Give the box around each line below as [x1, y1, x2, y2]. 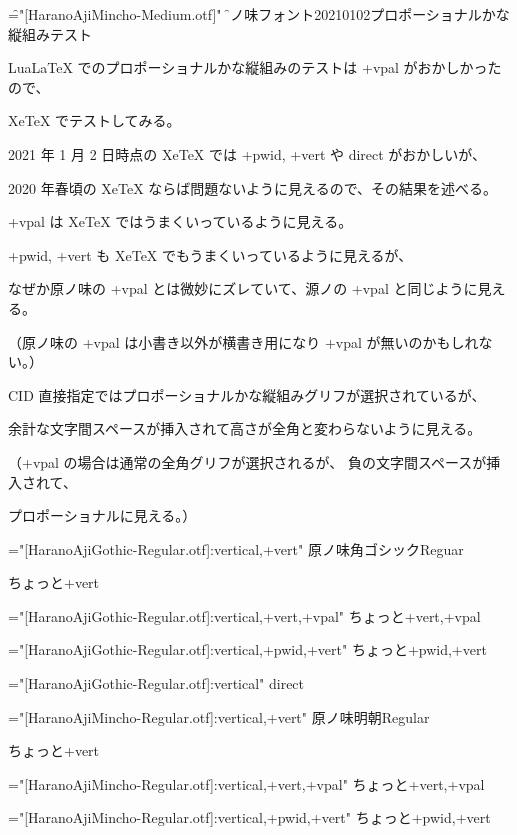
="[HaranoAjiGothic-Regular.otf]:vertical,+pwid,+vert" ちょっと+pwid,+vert [8, 639, 487, 660]
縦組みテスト [8, 23, 92, 44]
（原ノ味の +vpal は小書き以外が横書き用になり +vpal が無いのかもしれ [8, 331, 479, 352]
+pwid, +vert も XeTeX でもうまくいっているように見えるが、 [8, 244, 413, 265]
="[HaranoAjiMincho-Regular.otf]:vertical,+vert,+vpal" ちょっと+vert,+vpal [8, 773, 485, 794]
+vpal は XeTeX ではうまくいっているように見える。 [8, 211, 353, 232]
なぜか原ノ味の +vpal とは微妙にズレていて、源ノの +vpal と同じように [8, 278, 478, 299]
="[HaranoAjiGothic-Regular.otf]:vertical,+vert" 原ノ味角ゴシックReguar [8, 538, 464, 559]
